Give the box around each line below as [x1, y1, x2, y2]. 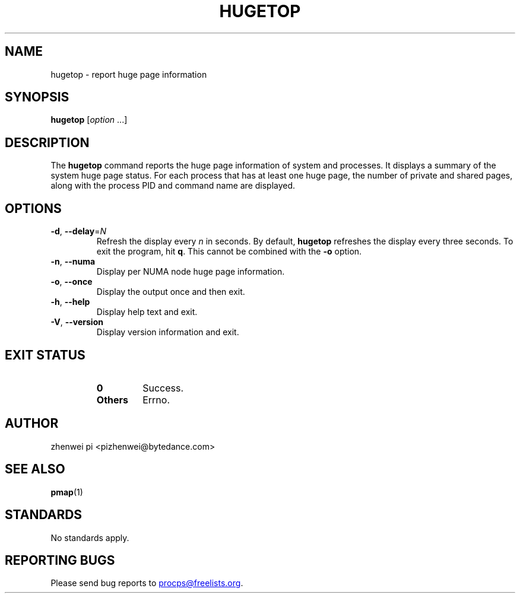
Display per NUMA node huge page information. [96, 266, 285, 277]
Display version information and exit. [96, 327, 239, 338]
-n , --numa [50, 256, 96, 267]
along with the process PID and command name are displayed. [50, 180, 296, 191]
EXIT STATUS [5, 347, 85, 362]
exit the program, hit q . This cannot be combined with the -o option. [96, 246, 362, 257]
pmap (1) [50, 486, 83, 497]
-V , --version [50, 317, 103, 327]
